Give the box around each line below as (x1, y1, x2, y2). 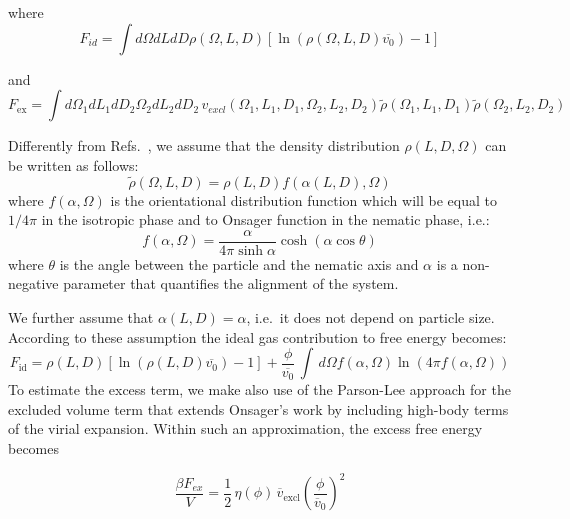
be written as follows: (8, 154, 139, 175)
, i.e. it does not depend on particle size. (246, 307, 495, 328)
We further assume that (8, 307, 154, 328)
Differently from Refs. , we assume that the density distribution (8, 135, 400, 156)
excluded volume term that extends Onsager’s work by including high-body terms (8, 398, 509, 419)
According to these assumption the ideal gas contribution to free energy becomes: (8, 326, 507, 347)
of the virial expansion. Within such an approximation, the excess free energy (8, 418, 483, 439)
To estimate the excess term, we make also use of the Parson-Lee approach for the (8, 379, 511, 400)
